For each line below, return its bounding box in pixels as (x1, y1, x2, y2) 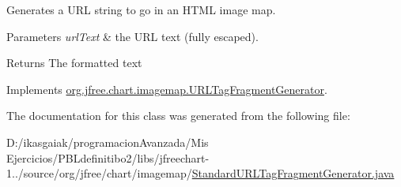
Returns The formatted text (6, 54, 142, 71)
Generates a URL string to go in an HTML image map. (6, 2, 276, 17)
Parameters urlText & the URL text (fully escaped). (6, 28, 259, 44)
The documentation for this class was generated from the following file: (6, 107, 350, 124)
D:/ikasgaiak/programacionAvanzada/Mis (6, 133, 209, 150)
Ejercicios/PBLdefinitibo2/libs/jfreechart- (6, 149, 210, 166)
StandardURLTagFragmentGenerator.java (191, 165, 395, 181)
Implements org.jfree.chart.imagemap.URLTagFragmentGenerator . (6, 80, 327, 97)
